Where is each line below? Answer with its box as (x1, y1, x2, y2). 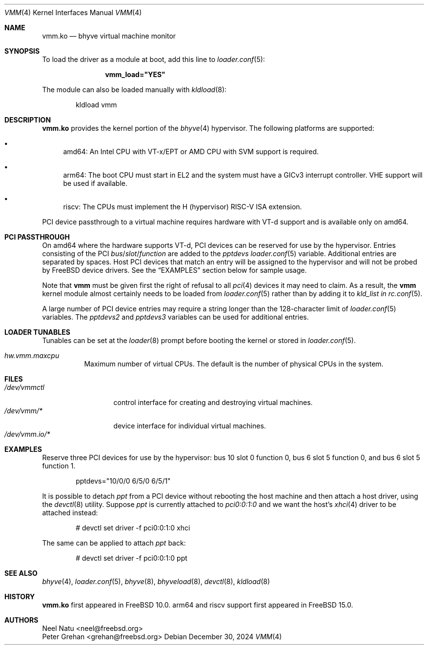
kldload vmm (76, 101, 117, 109)
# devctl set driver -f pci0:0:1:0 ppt (76, 554, 187, 562)
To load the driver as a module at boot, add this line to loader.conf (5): (42, 55, 265, 63)
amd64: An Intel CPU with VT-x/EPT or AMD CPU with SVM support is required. (63, 147, 319, 156)
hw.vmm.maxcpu (4, 351, 60, 360)
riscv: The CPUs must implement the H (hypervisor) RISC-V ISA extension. (63, 203, 302, 211)
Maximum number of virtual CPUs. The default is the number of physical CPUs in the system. (84, 360, 384, 368)
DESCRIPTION (4, 116, 51, 124)
